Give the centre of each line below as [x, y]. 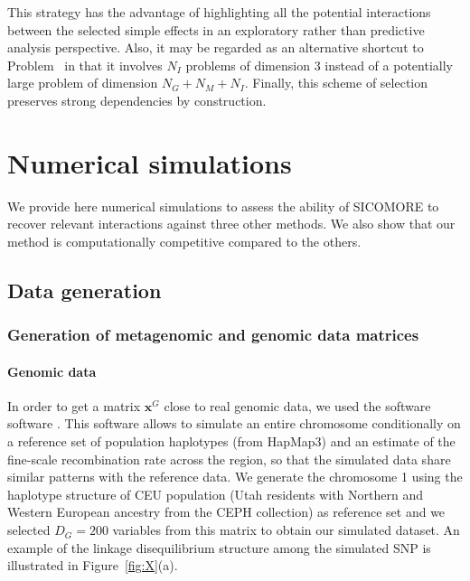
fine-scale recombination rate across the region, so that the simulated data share [229, 459]
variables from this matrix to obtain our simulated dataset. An [286, 530]
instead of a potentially [389, 65]
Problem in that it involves [85, 65]
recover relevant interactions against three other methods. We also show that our [231, 224]
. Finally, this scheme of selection [336, 83]
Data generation [85, 290]
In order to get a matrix [74, 405]
